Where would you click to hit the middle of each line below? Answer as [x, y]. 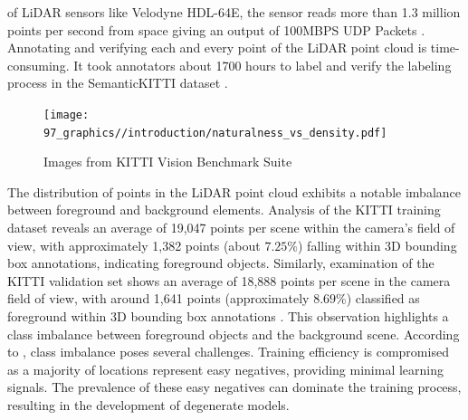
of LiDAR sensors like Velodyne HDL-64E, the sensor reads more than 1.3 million [234, 12]
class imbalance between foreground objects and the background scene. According [234, 334]
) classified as [383, 298]
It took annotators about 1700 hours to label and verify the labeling [263, 65]
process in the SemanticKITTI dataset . [118, 83]
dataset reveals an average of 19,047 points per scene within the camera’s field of [231, 228]
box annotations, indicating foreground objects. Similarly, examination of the [221, 263]
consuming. [38, 65]
